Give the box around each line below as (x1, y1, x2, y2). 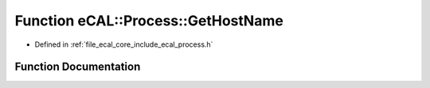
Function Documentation (14, 60, 141, 74)
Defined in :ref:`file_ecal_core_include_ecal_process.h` (34, 40, 213, 49)
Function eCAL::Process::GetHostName (14, 12, 284, 29)
